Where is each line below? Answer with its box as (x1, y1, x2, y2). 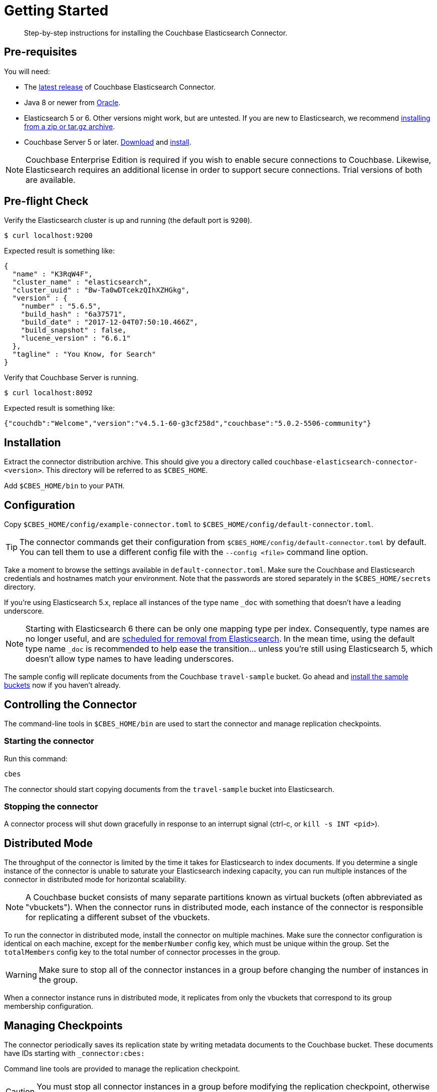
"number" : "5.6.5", (21, 302, 101, 311)
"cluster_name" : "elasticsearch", (12, 278, 152, 287)
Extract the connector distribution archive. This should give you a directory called (4, 457, 272, 466)
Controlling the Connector (4, 698, 137, 711)
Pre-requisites (4, 46, 77, 59)
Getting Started (4, 2, 109, 19)
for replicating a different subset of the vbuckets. (26, 912, 210, 923)
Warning (6, 970, 37, 980)
